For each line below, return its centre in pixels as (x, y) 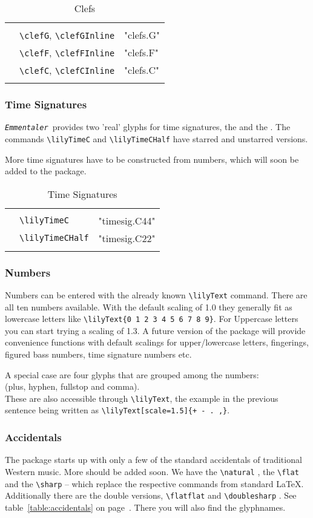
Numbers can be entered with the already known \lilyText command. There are (156, 294)
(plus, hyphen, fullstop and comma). (72, 386)
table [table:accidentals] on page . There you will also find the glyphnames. (145, 507)
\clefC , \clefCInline (67, 70)
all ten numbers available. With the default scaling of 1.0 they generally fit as (149, 307)
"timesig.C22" (127, 238)
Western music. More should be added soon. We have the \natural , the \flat (152, 471)
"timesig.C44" (127, 220)
